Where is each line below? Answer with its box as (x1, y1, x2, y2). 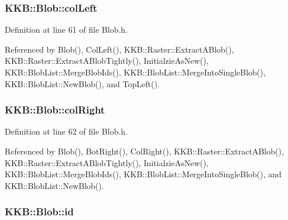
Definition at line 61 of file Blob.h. (5, 23, 128, 36)
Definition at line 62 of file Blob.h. (5, 125, 128, 137)
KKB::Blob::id (5, 204, 74, 219)
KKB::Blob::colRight (5, 102, 105, 117)
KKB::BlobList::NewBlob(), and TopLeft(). (5, 77, 160, 90)
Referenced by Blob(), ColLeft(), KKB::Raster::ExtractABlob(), (5, 43, 234, 55)
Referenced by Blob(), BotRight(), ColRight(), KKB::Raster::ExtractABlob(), (5, 145, 284, 157)
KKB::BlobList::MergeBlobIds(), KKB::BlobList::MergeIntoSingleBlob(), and (5, 168, 282, 180)
